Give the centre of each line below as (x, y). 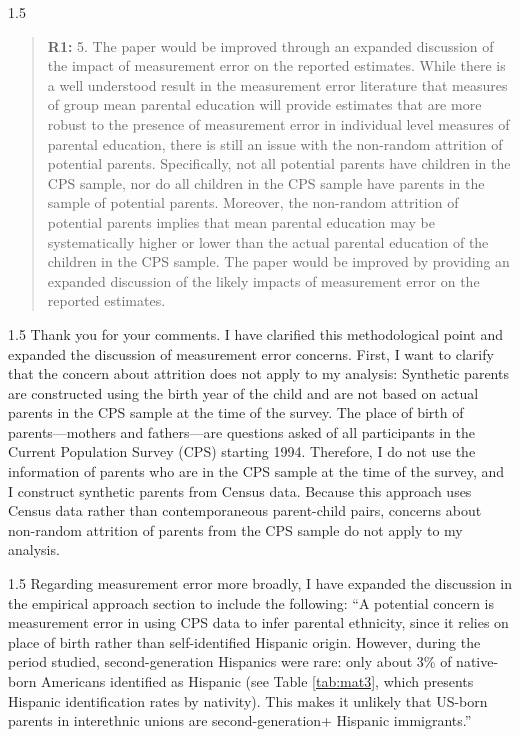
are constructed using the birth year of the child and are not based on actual (243, 392)
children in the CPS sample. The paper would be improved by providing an (278, 261)
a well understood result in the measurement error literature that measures (277, 84)
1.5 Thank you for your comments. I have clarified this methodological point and (255, 333)
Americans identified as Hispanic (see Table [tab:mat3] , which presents (257, 681)
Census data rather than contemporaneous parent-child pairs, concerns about (245, 510)
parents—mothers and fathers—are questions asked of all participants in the (242, 431)
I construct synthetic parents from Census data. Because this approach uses (240, 490)
